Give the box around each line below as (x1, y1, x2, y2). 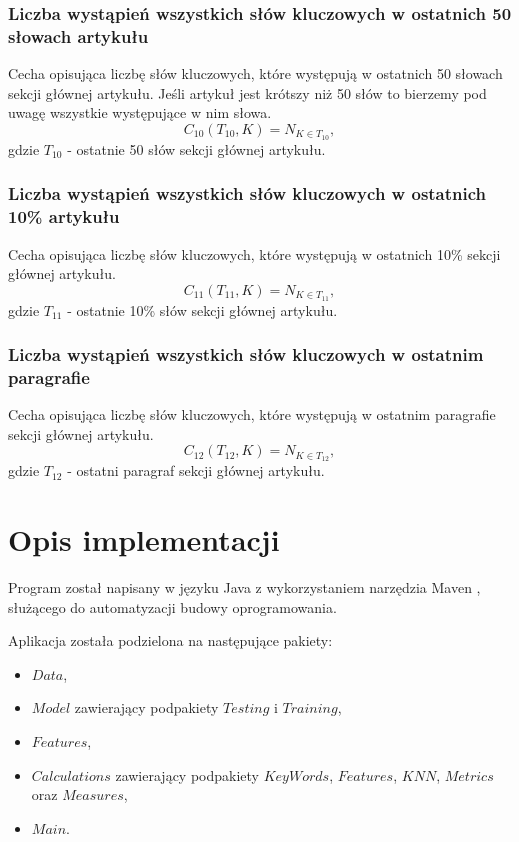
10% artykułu (8, 204, 120, 229)
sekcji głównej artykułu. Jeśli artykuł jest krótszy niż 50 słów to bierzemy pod (8, 82, 487, 103)
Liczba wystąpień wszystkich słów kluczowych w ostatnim (8, 342, 484, 367)
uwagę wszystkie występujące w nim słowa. (8, 102, 272, 123)
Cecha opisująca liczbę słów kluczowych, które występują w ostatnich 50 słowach (8, 63, 503, 84)
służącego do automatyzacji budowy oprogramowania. (8, 596, 337, 617)
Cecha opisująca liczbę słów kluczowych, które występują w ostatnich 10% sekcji (8, 243, 501, 264)
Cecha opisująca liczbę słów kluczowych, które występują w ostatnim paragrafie (8, 404, 496, 425)
